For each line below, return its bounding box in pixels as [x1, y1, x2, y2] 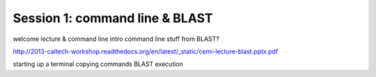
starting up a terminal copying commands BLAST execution [13, 60, 184, 69]
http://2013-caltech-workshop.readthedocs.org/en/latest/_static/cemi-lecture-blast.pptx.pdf [13, 47, 279, 55]
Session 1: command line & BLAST [13, 10, 213, 26]
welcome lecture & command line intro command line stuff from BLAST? [13, 35, 219, 43]
